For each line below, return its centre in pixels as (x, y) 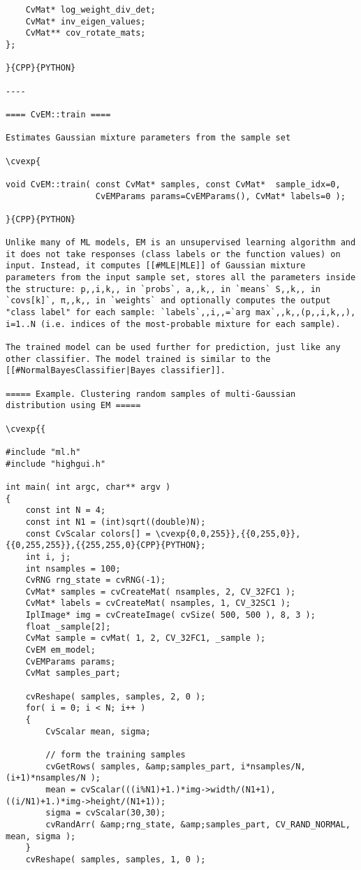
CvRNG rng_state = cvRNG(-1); (96, 580)
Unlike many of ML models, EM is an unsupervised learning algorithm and (181, 243)
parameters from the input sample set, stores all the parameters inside (181, 278)
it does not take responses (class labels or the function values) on (173, 254)
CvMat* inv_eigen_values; (86, 21)
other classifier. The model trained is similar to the (138, 359)
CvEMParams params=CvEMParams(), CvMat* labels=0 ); (220, 196)
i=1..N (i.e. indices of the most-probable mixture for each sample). (173, 324)
